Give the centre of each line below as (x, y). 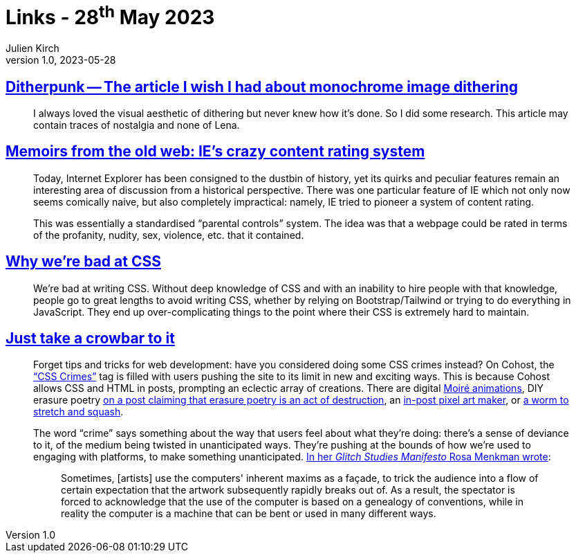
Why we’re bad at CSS (83, 262)
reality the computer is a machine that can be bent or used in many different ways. (249, 514)
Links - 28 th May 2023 (110, 16)
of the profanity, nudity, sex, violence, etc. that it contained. (169, 235)
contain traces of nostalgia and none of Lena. (137, 125)
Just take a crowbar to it (90, 339)
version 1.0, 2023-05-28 (61, 60)
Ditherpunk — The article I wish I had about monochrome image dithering (262, 87)
